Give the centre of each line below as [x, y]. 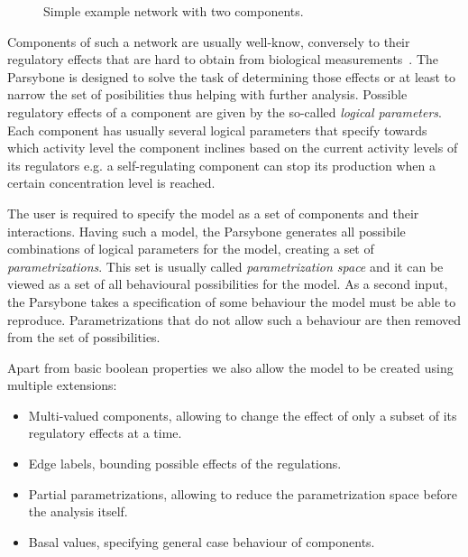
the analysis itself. [78, 511]
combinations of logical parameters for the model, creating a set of [191, 249]
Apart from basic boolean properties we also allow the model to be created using [230, 367]
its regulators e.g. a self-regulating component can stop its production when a [221, 165]
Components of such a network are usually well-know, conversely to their [209, 41]
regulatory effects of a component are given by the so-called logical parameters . [225, 111]
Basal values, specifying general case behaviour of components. [202, 541]
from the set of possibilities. [84, 337]
